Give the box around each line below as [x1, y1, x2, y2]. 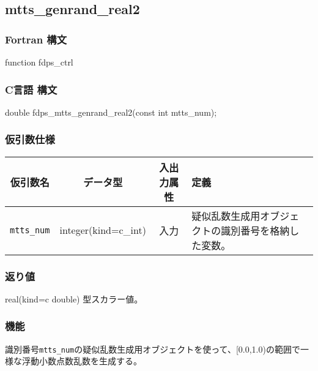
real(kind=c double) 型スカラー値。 [5, 292, 143, 305]
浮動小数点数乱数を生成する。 [21, 354, 142, 367]
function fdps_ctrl [5, 56, 73, 68]
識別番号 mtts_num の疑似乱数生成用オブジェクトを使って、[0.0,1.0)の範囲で [5, 342, 300, 355]
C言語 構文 [5, 81, 57, 97]
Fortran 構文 [5, 31, 67, 47]
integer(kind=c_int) [59, 223, 146, 238]
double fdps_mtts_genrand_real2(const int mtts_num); [5, 105, 217, 118]
